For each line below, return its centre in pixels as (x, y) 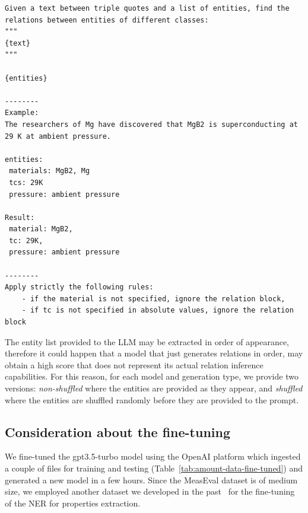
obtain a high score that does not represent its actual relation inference (134, 364)
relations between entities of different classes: (107, 20)
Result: (20, 217)
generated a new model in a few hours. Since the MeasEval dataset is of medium (151, 479)
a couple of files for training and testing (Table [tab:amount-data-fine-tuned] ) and (154, 468)
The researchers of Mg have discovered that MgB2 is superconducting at (151, 124)
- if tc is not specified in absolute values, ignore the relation (158, 310)
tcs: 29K (26, 182)
